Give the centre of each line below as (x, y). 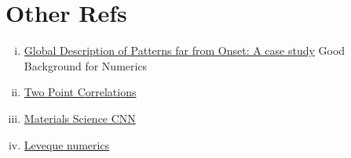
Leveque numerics (67, 144)
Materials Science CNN (80, 118)
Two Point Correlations (80, 92)
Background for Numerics (86, 65)
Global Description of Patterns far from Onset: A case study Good (185, 50)
